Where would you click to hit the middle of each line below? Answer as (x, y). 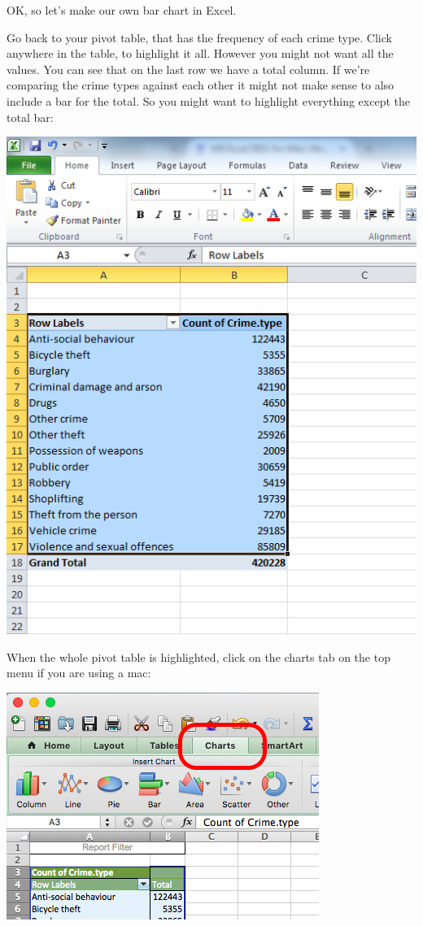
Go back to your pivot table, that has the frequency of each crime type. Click (199, 37)
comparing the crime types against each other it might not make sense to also (201, 85)
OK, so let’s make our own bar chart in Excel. (122, 10)
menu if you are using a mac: (79, 673)
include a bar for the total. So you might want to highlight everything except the (208, 100)
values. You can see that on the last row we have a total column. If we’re (188, 69)
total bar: (30, 117)
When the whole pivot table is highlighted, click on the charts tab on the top (198, 656)
